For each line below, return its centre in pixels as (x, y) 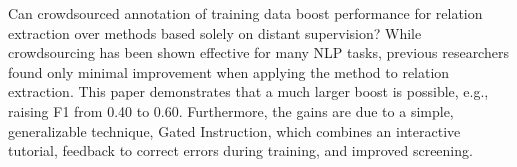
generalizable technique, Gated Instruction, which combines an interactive (234, 130)
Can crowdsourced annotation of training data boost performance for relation (245, 13)
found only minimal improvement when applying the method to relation (229, 71)
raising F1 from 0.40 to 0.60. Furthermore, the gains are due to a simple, (231, 110)
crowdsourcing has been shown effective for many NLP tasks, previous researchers (258, 52)
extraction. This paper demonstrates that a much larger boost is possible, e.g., (248, 91)
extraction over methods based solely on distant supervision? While (215, 32)
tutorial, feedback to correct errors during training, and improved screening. (240, 150)
